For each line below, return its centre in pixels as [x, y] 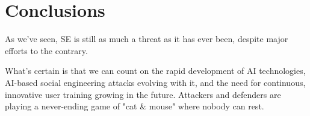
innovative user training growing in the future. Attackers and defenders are [143, 94]
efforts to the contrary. [46, 50]
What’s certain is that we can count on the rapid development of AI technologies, [155, 71]
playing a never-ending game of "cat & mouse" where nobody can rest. [135, 106]
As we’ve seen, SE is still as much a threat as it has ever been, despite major [147, 39]
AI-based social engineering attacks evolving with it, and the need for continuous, [155, 82]
